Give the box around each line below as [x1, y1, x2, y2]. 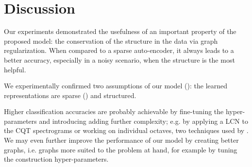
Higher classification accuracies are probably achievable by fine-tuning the [4, 106, 224, 117]
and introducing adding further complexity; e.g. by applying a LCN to [39, 116, 248, 126]
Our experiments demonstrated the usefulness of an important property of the [4, 26, 236, 36]
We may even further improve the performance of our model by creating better [4, 135, 239, 145]
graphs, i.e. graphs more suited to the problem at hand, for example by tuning [4, 144, 237, 154]
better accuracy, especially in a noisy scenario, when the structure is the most [4, 54, 235, 65]
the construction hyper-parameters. [4, 154, 109, 164]
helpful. [4, 64, 26, 74]
